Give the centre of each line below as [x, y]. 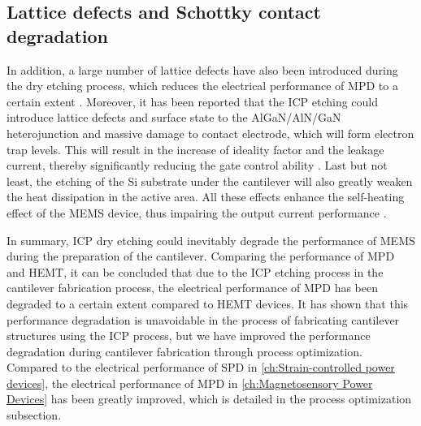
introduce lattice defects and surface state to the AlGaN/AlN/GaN [174, 117]
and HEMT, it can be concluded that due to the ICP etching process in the [195, 271]
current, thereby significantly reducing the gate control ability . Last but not [197, 165]
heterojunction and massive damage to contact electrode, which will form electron [210, 133]
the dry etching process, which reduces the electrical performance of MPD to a [202, 86]
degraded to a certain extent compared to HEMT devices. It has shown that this [208, 303]
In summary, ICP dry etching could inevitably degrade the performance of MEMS [211, 240]
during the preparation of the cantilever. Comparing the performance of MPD [201, 256]
